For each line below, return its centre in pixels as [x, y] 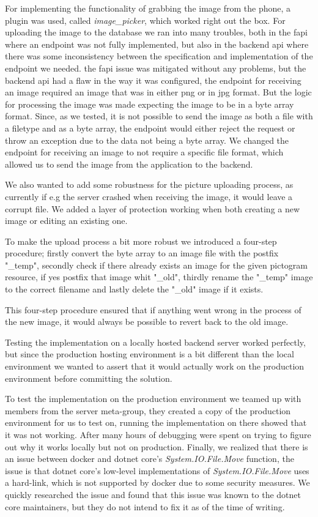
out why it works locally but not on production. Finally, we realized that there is [157, 446]
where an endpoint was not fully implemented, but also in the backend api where [157, 44]
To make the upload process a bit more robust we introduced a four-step [141, 241]
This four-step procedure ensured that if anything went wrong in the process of [153, 309]
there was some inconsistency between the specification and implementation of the [159, 56]
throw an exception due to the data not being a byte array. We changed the [147, 140]
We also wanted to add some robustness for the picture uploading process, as [149, 184]
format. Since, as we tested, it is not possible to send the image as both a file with [159, 116]
